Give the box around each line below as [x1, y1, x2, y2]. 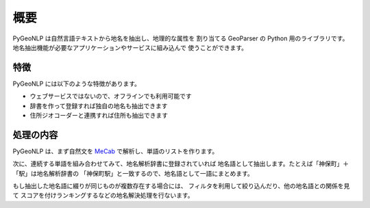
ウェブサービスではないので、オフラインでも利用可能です [29, 92, 192, 101]
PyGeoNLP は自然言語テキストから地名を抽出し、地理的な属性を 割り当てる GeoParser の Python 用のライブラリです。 [12, 34, 349, 42]
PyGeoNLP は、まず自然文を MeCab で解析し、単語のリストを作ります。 [12, 147, 219, 155]
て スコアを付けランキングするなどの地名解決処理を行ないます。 [12, 192, 195, 200]
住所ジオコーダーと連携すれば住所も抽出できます [29, 112, 168, 120]
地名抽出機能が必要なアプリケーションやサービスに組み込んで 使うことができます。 [12, 43, 248, 51]
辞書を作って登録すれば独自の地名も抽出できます [29, 101, 168, 109]
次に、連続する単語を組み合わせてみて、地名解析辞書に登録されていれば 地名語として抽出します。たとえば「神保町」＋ [12, 159, 349, 168]
